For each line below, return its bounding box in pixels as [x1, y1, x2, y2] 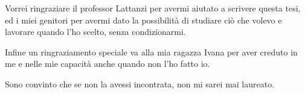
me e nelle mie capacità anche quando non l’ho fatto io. [5, 57, 210, 70]
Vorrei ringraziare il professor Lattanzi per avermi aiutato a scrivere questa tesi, [5, 2, 301, 14]
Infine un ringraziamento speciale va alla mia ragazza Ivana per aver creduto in [5, 45, 298, 58]
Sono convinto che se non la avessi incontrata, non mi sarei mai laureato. [5, 77, 275, 90]
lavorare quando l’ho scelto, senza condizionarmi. [5, 25, 186, 38]
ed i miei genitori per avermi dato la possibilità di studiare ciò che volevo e [5, 13, 282, 26]
